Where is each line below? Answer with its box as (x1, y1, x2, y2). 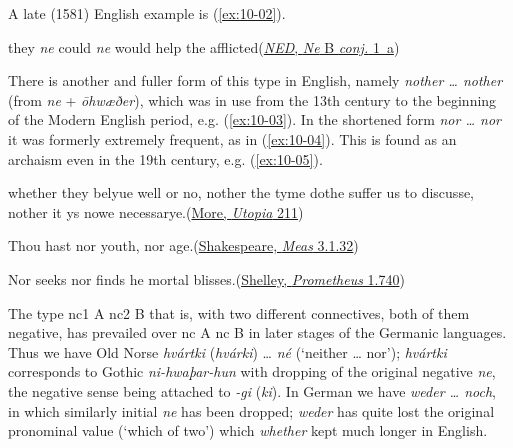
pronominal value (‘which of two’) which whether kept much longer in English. (8, 420, 488, 441)
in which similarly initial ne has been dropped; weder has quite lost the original (8, 400, 495, 421)
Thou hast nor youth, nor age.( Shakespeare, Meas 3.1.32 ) (8, 235, 359, 256)
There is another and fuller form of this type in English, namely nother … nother (8, 70, 503, 91)
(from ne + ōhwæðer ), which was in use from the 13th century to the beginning (8, 89, 497, 110)
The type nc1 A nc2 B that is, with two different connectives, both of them (8, 302, 470, 323)
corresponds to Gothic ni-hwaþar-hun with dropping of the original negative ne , (8, 361, 496, 382)
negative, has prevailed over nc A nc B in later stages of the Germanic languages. (8, 322, 507, 343)
